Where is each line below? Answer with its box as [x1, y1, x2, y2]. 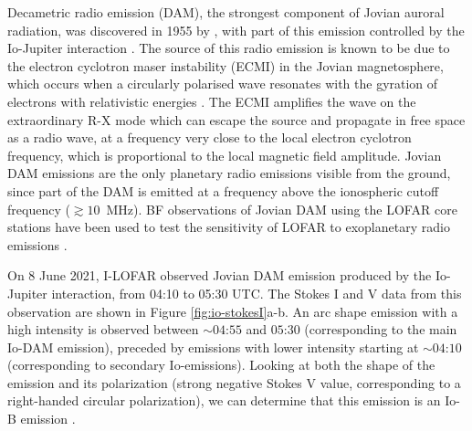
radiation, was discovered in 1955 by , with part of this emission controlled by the [7, 20, 465, 39]
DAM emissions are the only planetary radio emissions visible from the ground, [7, 163, 451, 183]
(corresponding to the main [304, 320, 457, 339]
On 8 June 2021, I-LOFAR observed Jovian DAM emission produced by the [7, 266, 432, 285]
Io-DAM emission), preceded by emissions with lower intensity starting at [7, 337, 419, 356]
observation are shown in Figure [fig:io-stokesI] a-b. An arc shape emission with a [7, 301, 458, 321]
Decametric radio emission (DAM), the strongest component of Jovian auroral [7, 3, 445, 21]
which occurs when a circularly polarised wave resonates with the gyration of [7, 74, 438, 93]
